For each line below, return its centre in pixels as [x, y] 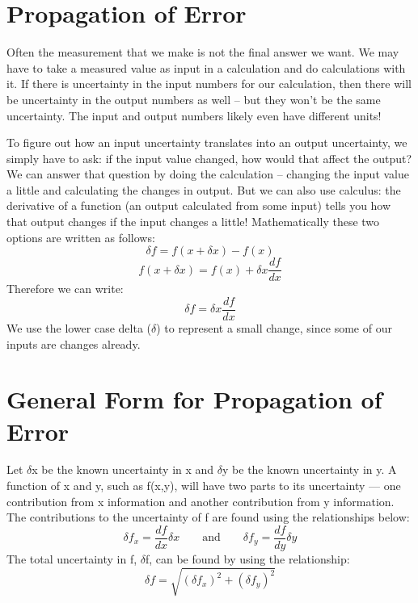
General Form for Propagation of [194, 399]
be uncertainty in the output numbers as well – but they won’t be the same [194, 99]
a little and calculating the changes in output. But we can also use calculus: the [204, 189]
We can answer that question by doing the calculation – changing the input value [208, 174]
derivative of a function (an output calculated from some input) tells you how [199, 205]
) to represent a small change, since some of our [274, 327]
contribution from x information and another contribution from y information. [201, 501]
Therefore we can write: [65, 289]
